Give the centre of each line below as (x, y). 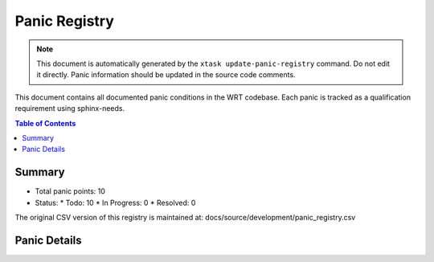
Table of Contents (45, 123)
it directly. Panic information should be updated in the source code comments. (166, 75)
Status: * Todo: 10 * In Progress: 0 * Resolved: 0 (115, 203)
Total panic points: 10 (70, 191)
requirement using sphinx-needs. (70, 108)
